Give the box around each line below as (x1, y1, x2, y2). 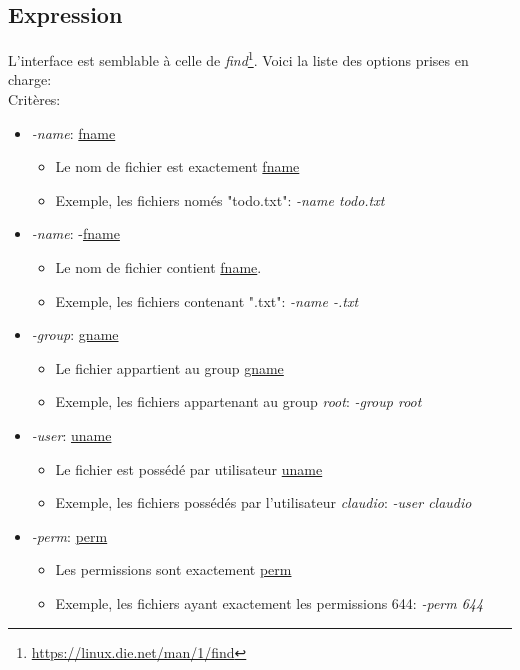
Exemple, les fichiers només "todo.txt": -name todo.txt (55, 189, 385, 210)
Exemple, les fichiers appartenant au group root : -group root (55, 391, 422, 412)
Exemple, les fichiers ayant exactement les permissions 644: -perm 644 (55, 592, 484, 613)
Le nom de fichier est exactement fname (55, 156, 300, 177)
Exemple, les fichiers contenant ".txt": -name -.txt (55, 290, 359, 311)
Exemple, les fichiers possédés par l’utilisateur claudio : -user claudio (55, 492, 472, 513)
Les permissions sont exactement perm (55, 559, 292, 580)
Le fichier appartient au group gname (55, 357, 284, 378)
